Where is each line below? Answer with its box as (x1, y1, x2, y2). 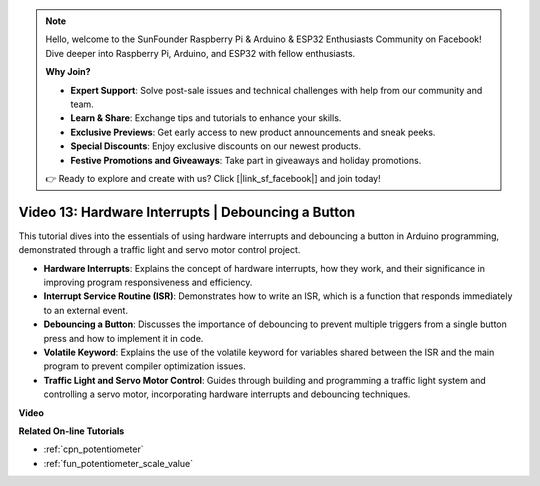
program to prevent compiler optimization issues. (43, 360, 246, 372)
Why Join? (45, 66, 91, 78)
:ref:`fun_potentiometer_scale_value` (43, 457, 194, 469)
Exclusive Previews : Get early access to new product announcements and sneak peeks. (70, 126, 436, 138)
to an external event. (43, 304, 129, 316)
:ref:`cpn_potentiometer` (43, 443, 144, 455)
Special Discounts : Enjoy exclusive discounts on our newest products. (70, 140, 362, 152)
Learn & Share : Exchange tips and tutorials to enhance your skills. (70, 112, 342, 124)
